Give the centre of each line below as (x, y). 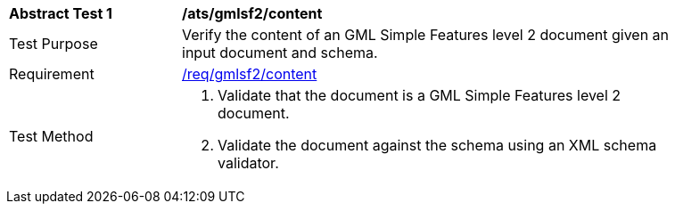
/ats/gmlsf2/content (252, 13)
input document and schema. (280, 53)
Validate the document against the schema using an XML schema (437, 145)
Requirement (52, 74)
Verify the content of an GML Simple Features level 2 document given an (426, 35)
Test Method (51, 136)
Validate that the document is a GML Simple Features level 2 (420, 95)
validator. (248, 163)
